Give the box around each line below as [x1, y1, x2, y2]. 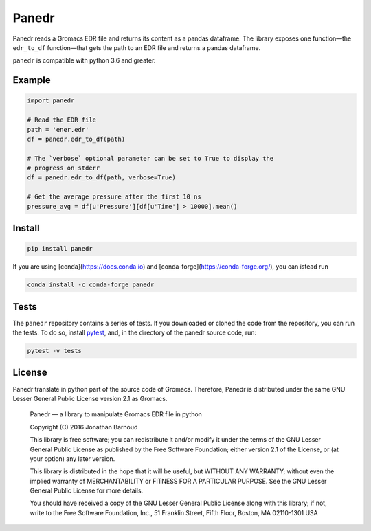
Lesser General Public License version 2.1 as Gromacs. [12, 394, 168, 403]
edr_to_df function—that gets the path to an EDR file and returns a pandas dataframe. [12, 43, 261, 52]
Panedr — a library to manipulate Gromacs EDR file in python [30, 410, 203, 418]
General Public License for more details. [30, 486, 144, 495]
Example [12, 74, 51, 86]
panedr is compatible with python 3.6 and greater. [12, 56, 156, 65]
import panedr [27, 97, 75, 104]
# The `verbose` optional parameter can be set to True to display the [27, 155, 274, 162]
